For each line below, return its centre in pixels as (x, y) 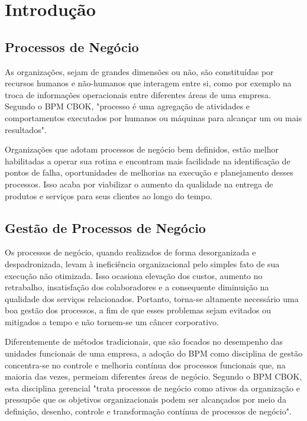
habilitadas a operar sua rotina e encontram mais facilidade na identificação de (148, 161)
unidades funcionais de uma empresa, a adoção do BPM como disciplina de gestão (154, 353)
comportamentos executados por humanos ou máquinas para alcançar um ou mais (153, 117)
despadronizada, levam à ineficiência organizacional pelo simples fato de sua (142, 263)
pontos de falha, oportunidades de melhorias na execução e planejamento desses (149, 172)
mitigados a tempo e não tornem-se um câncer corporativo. (112, 321)
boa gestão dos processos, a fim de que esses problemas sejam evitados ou (138, 310)
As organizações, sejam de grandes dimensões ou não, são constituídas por (139, 71)
